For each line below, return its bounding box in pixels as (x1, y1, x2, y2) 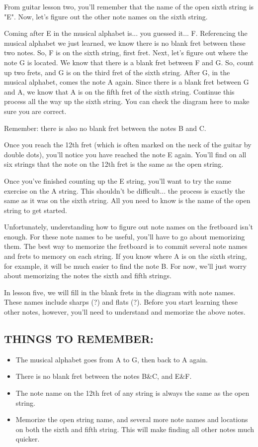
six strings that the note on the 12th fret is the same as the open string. (4, 159, 224, 169)
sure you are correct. (4, 106, 67, 116)
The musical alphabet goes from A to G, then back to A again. (15, 354, 208, 364)
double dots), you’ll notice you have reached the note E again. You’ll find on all (4, 149, 247, 159)
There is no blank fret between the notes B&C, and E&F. (15, 371, 192, 381)
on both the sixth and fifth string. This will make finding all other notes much (15, 424, 254, 434)
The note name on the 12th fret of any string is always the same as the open (15, 388, 250, 398)
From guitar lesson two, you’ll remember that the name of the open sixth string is (4, 1, 254, 11)
